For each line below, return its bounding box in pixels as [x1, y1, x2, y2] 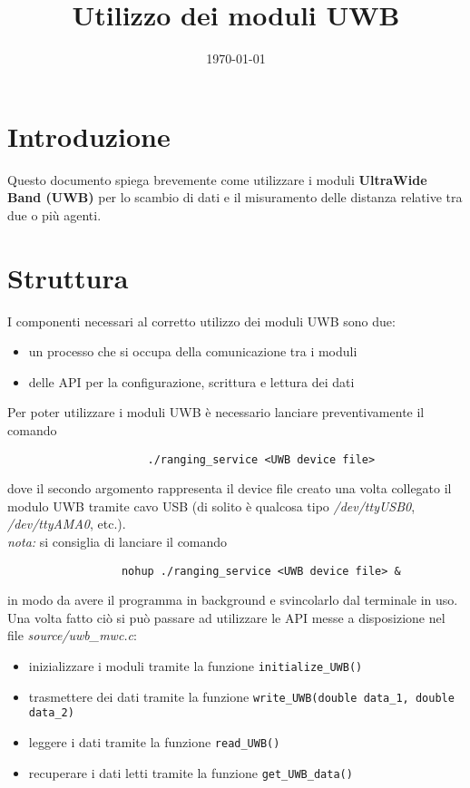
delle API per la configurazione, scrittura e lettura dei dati [28, 372, 355, 391]
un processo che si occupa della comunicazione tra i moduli [28, 342, 357, 361]
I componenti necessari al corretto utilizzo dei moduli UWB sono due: [7, 311, 396, 330]
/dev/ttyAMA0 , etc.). [7, 514, 126, 533]
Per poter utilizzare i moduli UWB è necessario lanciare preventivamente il [7, 403, 425, 422]
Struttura [7, 258, 129, 296]
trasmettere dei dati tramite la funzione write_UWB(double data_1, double [28, 686, 455, 705]
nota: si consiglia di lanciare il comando [7, 531, 228, 550]
